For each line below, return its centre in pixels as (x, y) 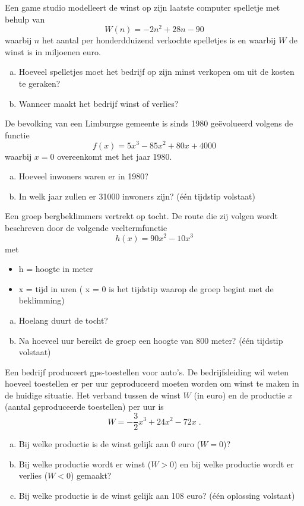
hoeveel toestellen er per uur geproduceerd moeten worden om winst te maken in (152, 383)
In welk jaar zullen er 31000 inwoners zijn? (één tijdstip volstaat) (137, 196)
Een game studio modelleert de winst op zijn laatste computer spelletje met (142, 7)
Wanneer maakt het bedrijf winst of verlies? (99, 103)
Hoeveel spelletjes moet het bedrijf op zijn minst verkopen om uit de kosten (156, 72)
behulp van (25, 19)
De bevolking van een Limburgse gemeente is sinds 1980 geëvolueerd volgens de (149, 123)
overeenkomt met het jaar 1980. (115, 156)
